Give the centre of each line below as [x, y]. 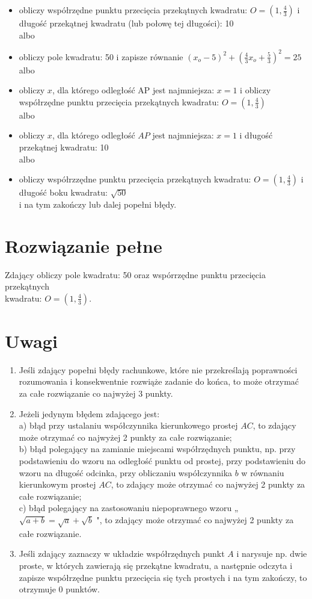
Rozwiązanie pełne [84, 245]
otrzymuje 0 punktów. [60, 589]
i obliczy [255, 90]
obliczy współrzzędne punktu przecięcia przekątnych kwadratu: [135, 179]
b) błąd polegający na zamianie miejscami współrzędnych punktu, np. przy [157, 449]
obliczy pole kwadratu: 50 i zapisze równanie [101, 56]
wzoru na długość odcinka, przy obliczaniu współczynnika [126, 472]
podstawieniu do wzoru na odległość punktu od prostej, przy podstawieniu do [162, 461]
